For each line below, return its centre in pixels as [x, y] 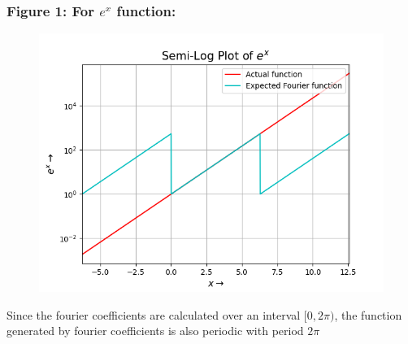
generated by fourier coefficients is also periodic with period [155, 331]
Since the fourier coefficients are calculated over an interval [154, 314]
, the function [368, 314]
